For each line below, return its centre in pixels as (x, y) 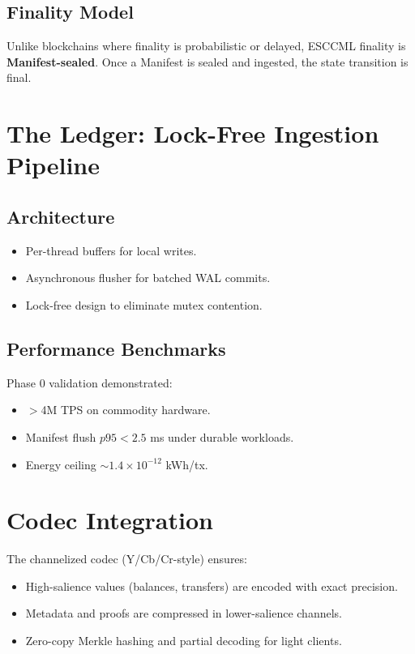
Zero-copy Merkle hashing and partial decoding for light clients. (184, 641)
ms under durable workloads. (222, 436)
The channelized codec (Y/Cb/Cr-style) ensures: (127, 559)
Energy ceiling (61, 464)
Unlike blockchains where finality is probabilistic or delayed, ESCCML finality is (206, 46)
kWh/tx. (187, 464)
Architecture (61, 216)
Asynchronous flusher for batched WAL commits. (148, 278)
